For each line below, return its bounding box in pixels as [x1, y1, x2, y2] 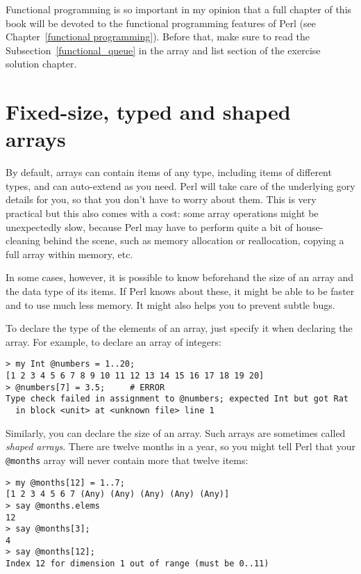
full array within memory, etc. [6, 246, 133, 261]
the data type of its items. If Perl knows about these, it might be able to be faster [6, 284, 355, 298]
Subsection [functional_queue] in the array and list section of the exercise [6, 42, 321, 57]
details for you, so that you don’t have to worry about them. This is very [6, 192, 317, 207]
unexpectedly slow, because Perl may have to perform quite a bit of [6, 219, 293, 234]
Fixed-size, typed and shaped [6, 97, 291, 126]
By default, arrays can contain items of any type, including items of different [6, 165, 332, 180]
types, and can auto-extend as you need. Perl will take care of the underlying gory [6, 178, 355, 193]
